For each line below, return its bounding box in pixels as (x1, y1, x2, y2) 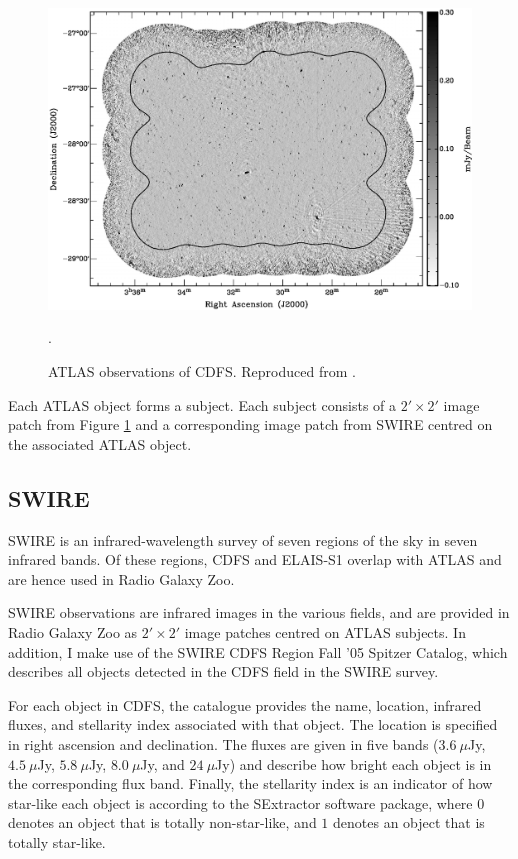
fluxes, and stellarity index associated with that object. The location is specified (8, 714, 498, 735)
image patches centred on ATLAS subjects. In (184, 621, 466, 642)
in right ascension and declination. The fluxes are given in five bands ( (8, 733, 439, 754)
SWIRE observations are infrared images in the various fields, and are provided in (8, 602, 510, 623)
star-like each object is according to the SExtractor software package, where (8, 792, 473, 813)
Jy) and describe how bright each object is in (215, 753, 492, 774)
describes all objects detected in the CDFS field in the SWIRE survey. (8, 661, 439, 682)
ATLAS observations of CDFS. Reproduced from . (48, 361, 356, 382)
